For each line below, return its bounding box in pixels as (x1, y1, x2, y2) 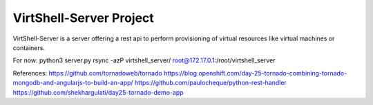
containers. (12, 43, 45, 51)
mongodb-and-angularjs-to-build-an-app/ (12, 79, 134, 87)
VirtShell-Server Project (12, 10, 155, 25)
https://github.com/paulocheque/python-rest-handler (135, 79, 287, 87)
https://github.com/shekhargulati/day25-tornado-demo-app (12, 88, 184, 96)
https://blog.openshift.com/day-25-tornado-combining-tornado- (163, 69, 347, 77)
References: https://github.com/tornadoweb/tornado (12, 69, 162, 77)
